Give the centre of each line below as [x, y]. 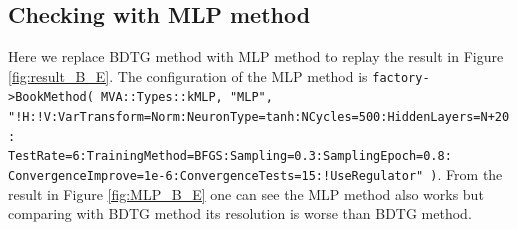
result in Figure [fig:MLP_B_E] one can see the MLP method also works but [246, 193]
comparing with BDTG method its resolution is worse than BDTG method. [240, 213]
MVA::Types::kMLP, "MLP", [187, 97]
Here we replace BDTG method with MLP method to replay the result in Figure [256, 56]
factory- [401, 77]
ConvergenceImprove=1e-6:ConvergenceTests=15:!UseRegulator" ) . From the [255, 174]
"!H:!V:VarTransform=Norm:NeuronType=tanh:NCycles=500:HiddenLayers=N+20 [259, 117]
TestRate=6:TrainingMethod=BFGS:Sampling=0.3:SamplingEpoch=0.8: [230, 156]
